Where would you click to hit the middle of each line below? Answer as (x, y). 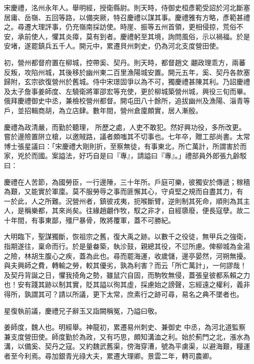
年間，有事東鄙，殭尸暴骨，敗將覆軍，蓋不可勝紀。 (93, 220)
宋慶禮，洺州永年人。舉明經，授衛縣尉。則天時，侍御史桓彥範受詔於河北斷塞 (127, 7)
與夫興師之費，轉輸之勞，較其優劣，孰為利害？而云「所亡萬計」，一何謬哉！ (125, 265)
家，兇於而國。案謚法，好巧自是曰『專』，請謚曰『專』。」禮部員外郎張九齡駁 (125, 156)
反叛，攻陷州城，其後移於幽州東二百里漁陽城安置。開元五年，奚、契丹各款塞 (127, 72)
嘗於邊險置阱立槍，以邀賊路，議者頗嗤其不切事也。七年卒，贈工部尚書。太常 (127, 136)
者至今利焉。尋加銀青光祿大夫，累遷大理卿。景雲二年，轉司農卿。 (110, 356)
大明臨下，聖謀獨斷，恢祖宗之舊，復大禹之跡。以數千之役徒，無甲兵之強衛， (127, 236)
